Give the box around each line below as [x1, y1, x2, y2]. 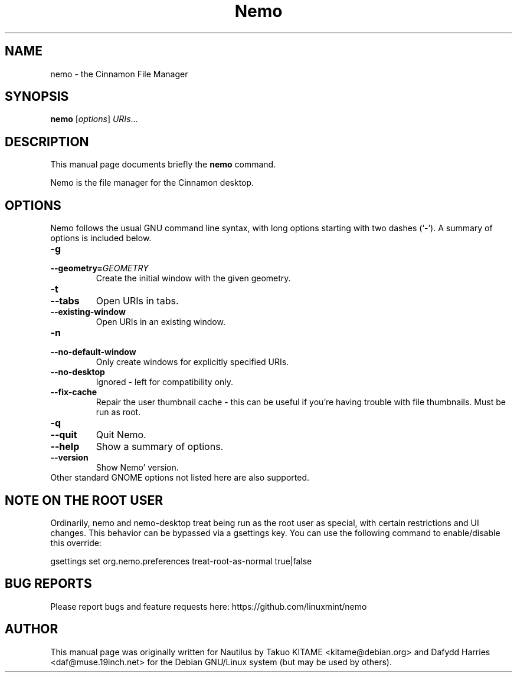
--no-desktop [50, 367, 105, 377]
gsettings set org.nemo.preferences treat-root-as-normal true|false [50, 556, 312, 566]
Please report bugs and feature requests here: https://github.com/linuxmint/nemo [50, 601, 367, 612]
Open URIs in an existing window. [96, 317, 225, 327]
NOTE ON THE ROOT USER [5, 492, 163, 508]
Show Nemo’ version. [96, 462, 179, 473]
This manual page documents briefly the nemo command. [50, 159, 276, 170]
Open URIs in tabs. [96, 295, 179, 307]
